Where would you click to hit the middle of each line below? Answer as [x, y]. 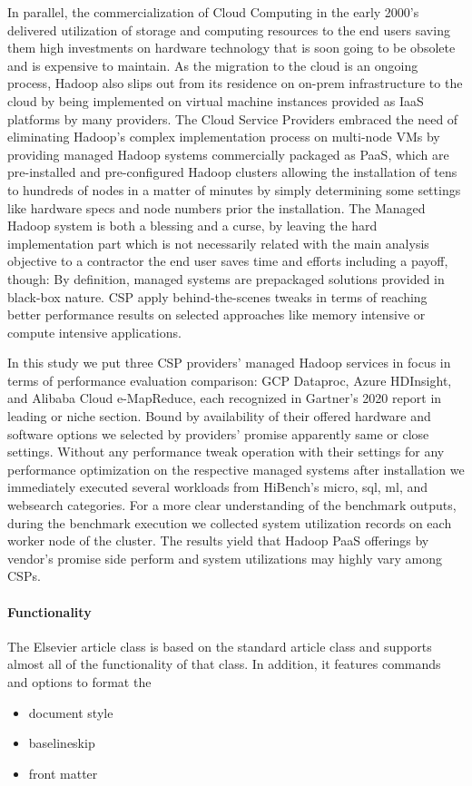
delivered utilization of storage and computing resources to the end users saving [229, 29]
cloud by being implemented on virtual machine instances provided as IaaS [216, 100]
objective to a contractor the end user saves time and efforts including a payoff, [228, 261]
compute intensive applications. [94, 332]
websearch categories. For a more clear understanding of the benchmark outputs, [232, 505]
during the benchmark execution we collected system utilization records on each [230, 522]
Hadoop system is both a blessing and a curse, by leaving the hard [192, 226]
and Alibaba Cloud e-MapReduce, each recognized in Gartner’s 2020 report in [225, 398]
